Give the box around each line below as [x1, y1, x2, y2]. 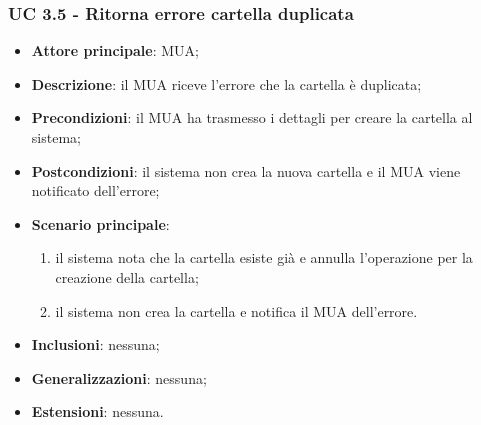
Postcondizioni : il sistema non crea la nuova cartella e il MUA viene [31, 160, 461, 181]
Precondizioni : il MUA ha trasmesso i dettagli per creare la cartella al [31, 107, 473, 128]
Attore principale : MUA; [31, 40, 199, 61]
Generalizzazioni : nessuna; [31, 367, 207, 388]
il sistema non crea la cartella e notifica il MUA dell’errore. [55, 300, 418, 321]
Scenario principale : [31, 213, 170, 234]
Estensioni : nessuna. [31, 401, 164, 422]
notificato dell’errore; [31, 180, 160, 201]
